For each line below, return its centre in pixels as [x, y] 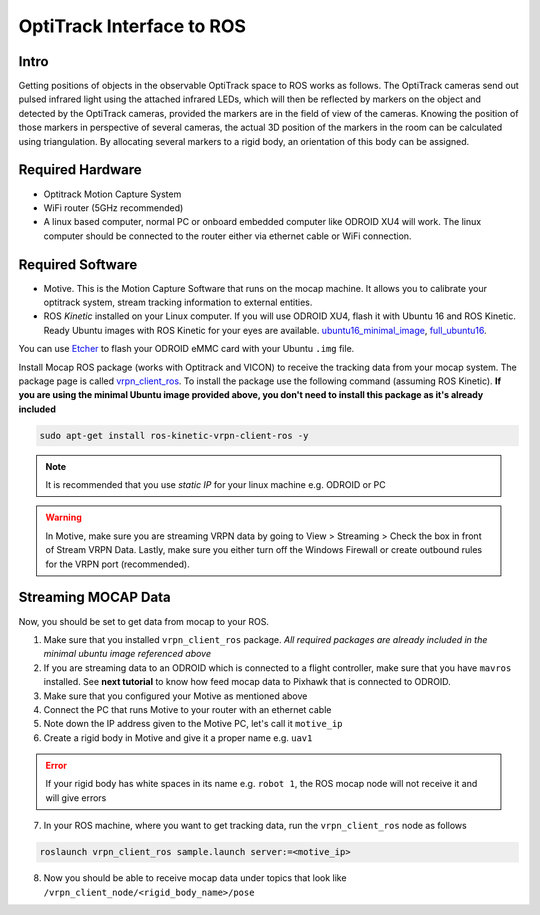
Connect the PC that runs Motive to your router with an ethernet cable [187, 709]
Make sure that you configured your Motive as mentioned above [175, 696]
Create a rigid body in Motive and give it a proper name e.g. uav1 [178, 737]
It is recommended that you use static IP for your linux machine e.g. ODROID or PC [216, 485]
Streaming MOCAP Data [94, 597]
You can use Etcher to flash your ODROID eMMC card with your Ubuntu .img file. [186, 349]
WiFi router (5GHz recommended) [113, 207]
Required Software [78, 264]
